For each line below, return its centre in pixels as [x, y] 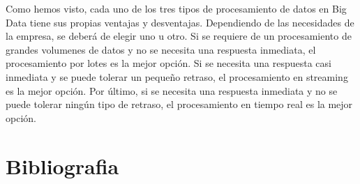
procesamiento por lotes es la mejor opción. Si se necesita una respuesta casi [168, 63]
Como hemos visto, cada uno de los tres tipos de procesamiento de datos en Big [176, 8]
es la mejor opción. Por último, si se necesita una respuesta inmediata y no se [172, 90]
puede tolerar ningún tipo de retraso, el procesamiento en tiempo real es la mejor [179, 104]
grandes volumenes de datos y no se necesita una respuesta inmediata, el [161, 49]
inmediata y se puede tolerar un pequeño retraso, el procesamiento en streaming [177, 76]
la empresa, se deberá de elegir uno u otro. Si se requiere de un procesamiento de [179, 36]
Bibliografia [62, 166]
